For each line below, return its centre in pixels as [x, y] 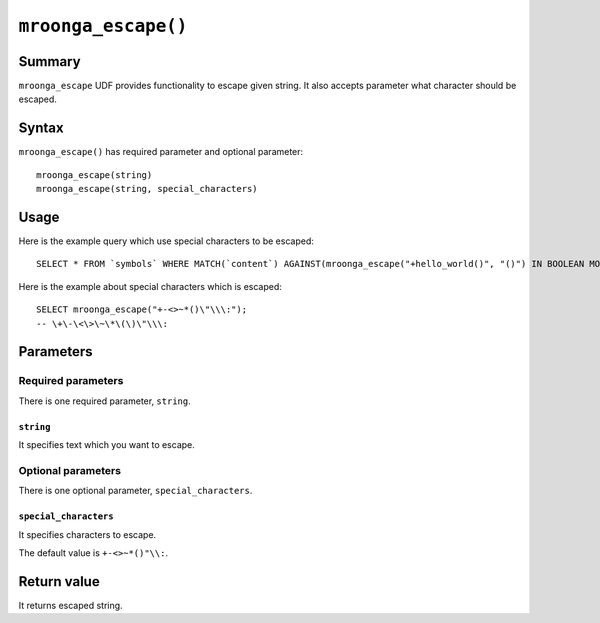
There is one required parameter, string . [104, 401]
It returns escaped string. [71, 605]
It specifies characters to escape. [87, 534]
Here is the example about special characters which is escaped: [150, 286]
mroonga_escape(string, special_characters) [147, 189]
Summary [49, 61]
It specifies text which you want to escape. [106, 445]
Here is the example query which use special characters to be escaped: [166, 241]
